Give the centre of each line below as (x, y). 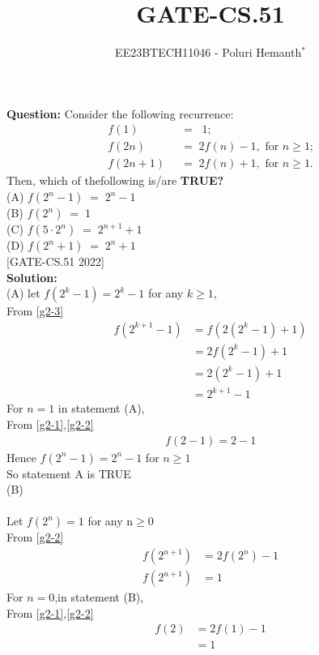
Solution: (32, 277)
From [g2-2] (35, 537)
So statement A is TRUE (69, 473)
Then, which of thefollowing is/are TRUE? (115, 180)
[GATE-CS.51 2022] (55, 261)
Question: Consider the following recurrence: (120, 113)
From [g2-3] (35, 311)
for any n (111, 521)
